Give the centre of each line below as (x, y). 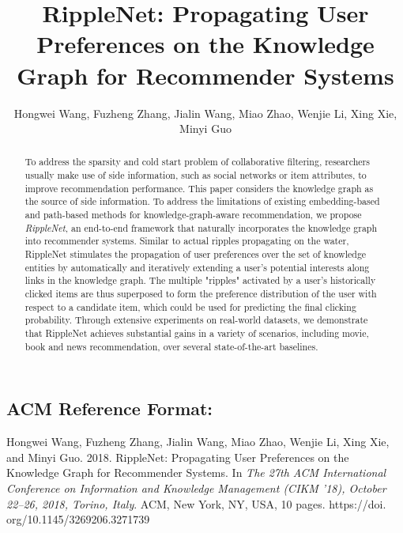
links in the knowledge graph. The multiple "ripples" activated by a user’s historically (200, 280)
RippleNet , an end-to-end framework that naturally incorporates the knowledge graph (201, 227)
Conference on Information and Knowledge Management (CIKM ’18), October (196, 488)
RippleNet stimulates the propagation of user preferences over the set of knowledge (196, 254)
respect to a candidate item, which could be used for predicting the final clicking (190, 306)
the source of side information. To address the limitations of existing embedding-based (202, 201)
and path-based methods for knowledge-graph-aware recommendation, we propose (193, 215)
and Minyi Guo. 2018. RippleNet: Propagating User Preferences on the (178, 457)
